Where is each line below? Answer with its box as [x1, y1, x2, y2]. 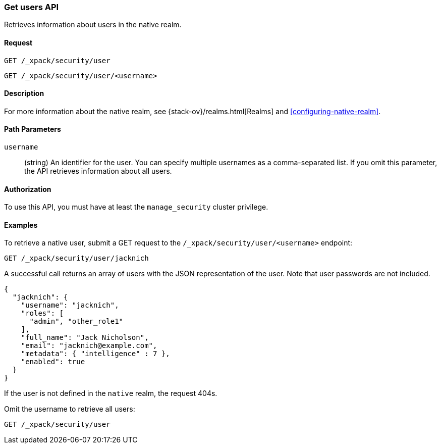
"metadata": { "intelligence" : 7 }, [21, 350, 170, 358]
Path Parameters [4, 125, 61, 134]
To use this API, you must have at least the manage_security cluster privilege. [4, 203, 268, 212]
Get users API [4, 2, 59, 12]
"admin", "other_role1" [29, 317, 124, 326]
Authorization [4, 184, 51, 193]
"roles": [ [21, 309, 64, 318]
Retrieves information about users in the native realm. [4, 20, 182, 29]
